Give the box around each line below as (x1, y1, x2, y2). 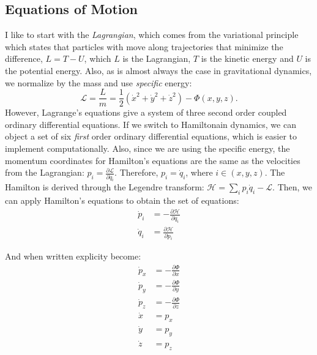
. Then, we (272, 181, 313, 193)
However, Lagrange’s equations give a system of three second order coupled (5, 106, 287, 119)
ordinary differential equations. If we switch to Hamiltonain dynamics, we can (5, 118, 296, 130)
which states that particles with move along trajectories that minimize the (5, 40, 283, 53)
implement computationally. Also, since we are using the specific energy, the (5, 142, 290, 155)
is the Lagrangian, (122, 52, 191, 65)
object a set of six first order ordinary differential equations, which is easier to (5, 130, 297, 143)
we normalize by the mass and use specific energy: (5, 76, 192, 89)
